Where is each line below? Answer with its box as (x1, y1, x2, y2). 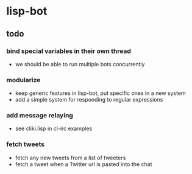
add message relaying (6, 111, 73, 120)
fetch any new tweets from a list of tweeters (15, 154, 126, 161)
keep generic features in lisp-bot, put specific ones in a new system (15, 89, 186, 97)
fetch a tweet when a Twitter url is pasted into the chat (15, 160, 152, 168)
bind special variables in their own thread (6, 47, 131, 55)
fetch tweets (6, 140, 44, 148)
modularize (6, 75, 41, 84)
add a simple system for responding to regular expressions (15, 96, 163, 103)
